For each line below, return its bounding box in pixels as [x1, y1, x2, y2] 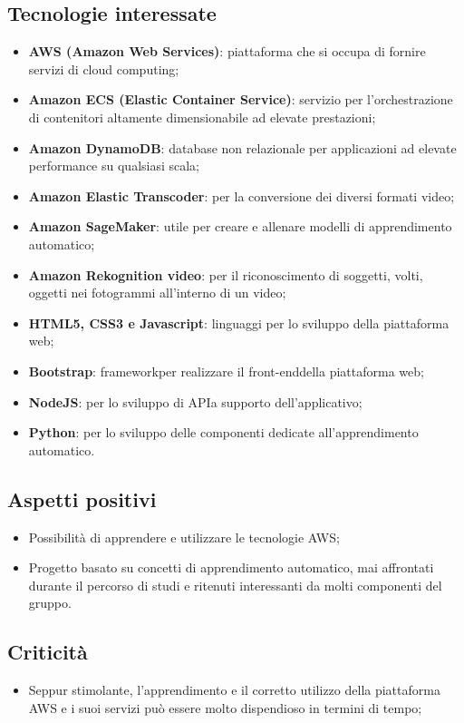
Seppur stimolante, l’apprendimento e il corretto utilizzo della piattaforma [28, 680, 440, 699]
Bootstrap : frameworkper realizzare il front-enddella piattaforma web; [28, 361, 424, 380]
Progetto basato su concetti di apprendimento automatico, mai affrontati [28, 558, 434, 577]
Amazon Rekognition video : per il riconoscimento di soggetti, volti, [28, 265, 423, 284]
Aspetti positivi [7, 484, 157, 513]
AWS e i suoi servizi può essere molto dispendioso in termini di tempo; [28, 698, 422, 717]
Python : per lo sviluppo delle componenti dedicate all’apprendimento [28, 423, 419, 442]
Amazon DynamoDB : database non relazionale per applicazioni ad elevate [28, 138, 457, 157]
